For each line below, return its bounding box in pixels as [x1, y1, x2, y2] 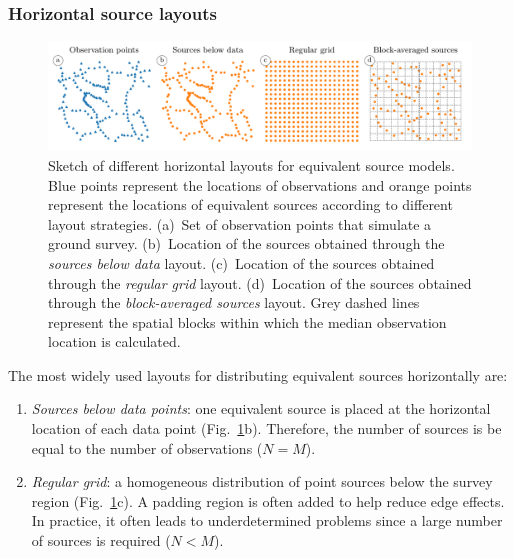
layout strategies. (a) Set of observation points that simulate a [48, 213, 432, 234]
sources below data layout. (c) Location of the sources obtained [48, 252, 435, 273]
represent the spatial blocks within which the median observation [48, 311, 447, 332]
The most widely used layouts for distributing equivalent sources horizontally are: [8, 364, 508, 385]
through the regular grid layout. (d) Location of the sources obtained [48, 272, 472, 293]
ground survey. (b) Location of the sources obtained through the [48, 233, 445, 254]
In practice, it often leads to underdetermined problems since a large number [31, 510, 503, 531]
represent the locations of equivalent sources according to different [48, 194, 453, 215]
